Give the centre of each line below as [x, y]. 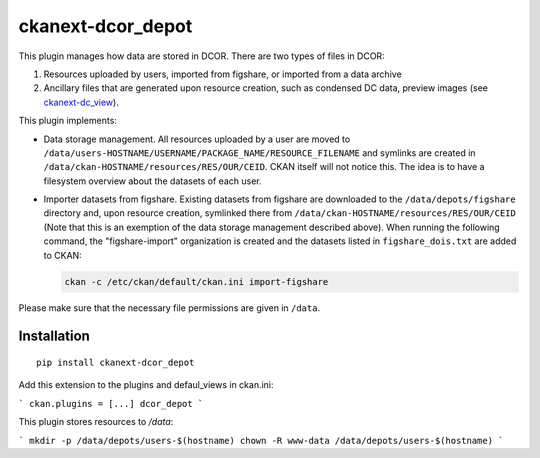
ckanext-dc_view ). [81, 102]
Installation [54, 336]
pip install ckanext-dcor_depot [115, 362]
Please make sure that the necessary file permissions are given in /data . [169, 307]
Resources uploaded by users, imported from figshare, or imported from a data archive [222, 74]
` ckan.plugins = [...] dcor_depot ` [111, 403]
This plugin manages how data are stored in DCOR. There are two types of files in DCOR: [201, 56]
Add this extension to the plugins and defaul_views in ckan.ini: [146, 385]
